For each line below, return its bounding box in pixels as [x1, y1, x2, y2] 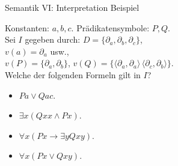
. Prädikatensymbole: [71, 21, 150, 34]
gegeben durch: [25, 33, 81, 46]
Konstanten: [5, 21, 49, 34]
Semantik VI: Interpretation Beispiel [5, 1, 140, 13]
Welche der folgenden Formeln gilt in [5, 68, 141, 81]
